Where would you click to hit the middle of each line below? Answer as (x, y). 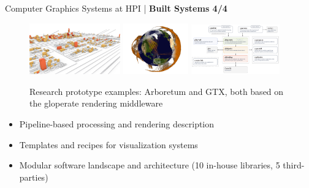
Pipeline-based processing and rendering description (117, 124)
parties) (34, 177)
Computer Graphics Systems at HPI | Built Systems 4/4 (116, 8)
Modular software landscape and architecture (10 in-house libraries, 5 (150, 165)
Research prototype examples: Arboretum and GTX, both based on (157, 91)
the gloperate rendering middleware (96, 103)
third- (294, 165)
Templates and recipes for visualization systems (109, 144)
